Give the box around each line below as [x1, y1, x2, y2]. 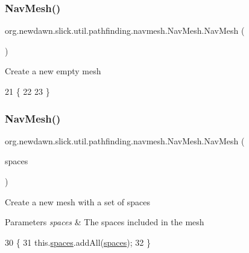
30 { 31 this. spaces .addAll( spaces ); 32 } [5, 235, 151, 248]
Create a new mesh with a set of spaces [5, 195, 150, 208]
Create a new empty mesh [5, 65, 101, 77]
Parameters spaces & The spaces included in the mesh [5, 216, 204, 228]
